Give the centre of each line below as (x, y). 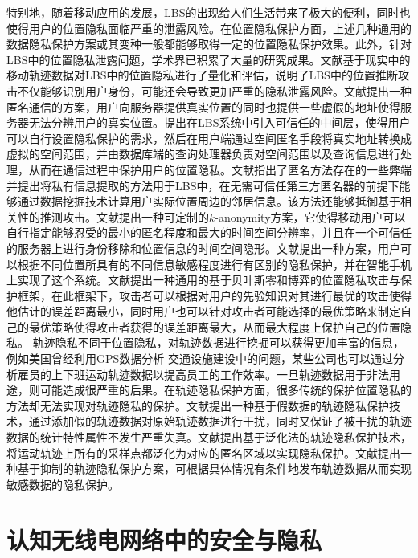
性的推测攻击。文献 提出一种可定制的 (113, 216)
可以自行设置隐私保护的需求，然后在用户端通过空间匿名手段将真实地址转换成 (209, 138)
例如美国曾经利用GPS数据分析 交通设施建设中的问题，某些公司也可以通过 (200, 358)
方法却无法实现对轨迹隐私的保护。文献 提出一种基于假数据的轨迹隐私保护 (198, 405)
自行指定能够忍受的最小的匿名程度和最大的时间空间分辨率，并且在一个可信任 (209, 232)
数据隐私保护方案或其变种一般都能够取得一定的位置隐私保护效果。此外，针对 (209, 44)
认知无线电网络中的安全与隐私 (164, 539)
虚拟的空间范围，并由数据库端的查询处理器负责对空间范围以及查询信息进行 (203, 154)
